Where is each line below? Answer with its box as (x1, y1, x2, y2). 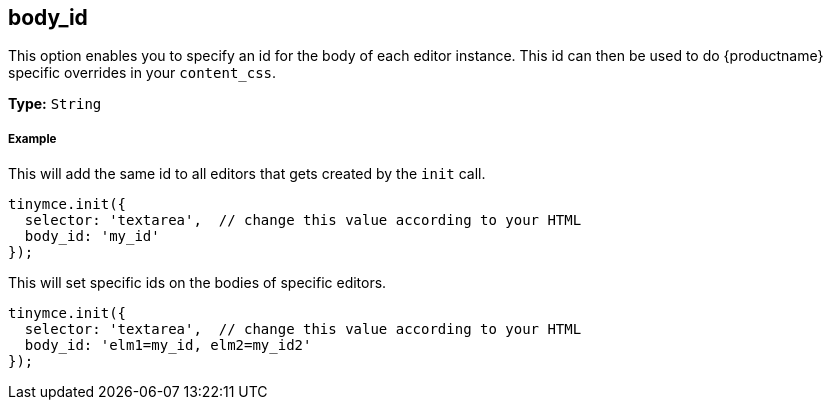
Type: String (8, 95, 102, 113)
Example (8, 131, 57, 146)
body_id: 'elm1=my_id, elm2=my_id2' (24, 337, 312, 354)
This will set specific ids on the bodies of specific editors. (8, 274, 387, 292)
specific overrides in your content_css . (8, 64, 277, 82)
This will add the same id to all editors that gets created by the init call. (8, 165, 486, 183)
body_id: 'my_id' (24, 228, 160, 245)
